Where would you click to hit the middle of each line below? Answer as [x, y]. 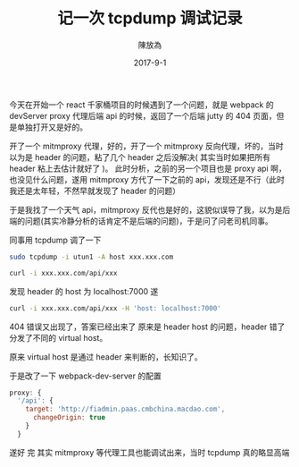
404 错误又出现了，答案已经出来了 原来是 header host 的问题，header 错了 [147, 327]
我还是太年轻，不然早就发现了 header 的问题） [95, 191]
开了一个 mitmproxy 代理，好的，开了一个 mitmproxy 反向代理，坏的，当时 [146, 146]
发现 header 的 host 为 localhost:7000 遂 [84, 291]
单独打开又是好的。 [52, 127]
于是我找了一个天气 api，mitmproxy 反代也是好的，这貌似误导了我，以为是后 [150, 209]
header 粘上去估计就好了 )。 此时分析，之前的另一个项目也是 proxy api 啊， [148, 168]
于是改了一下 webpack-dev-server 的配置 [86, 376]
